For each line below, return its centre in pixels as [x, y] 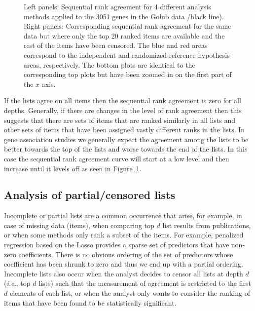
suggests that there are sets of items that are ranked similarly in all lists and [120, 120]
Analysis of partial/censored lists [90, 195]
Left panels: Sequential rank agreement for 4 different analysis [117, 6]
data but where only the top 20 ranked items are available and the [124, 35]
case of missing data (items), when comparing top [79, 225]
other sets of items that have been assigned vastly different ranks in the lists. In [125, 130]
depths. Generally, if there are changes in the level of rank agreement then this [123, 110]
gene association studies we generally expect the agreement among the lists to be [126, 139]
